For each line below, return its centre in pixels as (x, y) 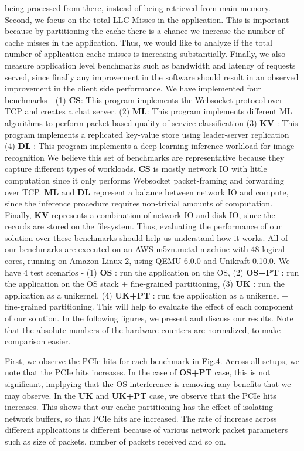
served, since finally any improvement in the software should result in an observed (152, 77)
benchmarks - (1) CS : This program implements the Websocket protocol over (144, 99)
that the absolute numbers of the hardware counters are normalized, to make (143, 329)
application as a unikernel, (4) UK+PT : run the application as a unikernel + (146, 295)
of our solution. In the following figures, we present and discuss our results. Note (149, 318)
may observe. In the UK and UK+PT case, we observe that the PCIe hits (141, 395)
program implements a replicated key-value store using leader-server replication (147, 134)
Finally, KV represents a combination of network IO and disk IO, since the (140, 214)
